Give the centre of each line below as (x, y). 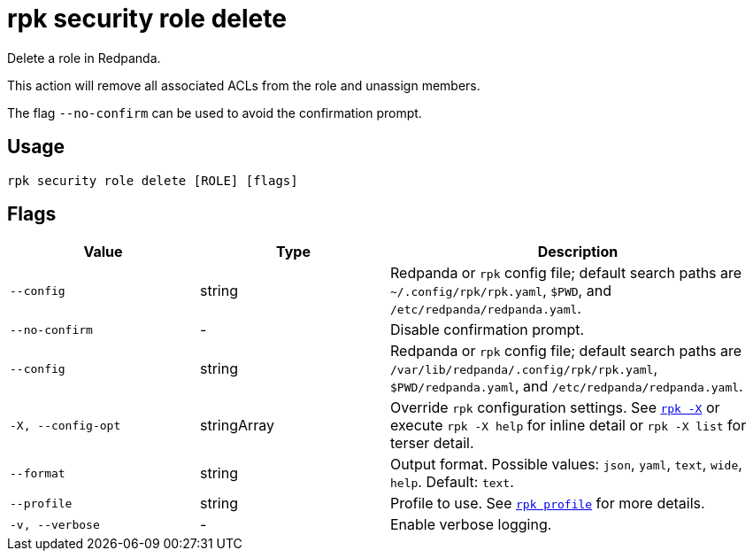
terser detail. (432, 443)
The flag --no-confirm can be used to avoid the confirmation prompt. (215, 112)
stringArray (238, 426)
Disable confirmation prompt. (488, 330)
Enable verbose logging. (471, 525)
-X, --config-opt (65, 425)
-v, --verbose (55, 524)
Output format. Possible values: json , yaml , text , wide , (566, 465)
